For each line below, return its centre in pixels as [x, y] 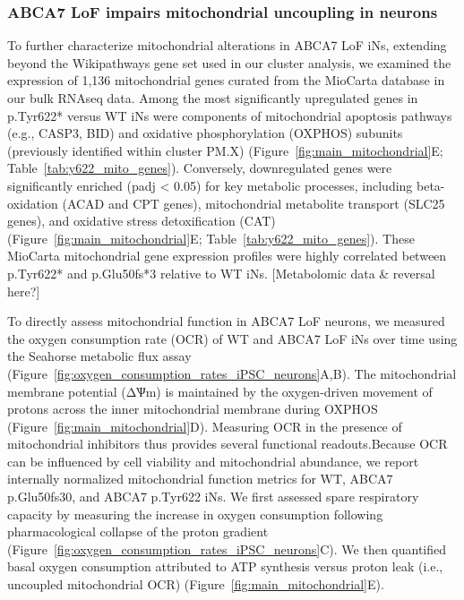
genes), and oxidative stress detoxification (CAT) [142, 221]
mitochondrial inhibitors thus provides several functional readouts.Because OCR [228, 444]
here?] [24, 291]
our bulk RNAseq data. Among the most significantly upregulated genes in [213, 98]
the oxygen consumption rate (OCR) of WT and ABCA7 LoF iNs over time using [232, 338]
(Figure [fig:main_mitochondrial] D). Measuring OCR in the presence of [205, 426]
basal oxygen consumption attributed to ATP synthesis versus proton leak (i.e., [225, 566]
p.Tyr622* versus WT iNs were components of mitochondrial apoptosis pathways [230, 115]
